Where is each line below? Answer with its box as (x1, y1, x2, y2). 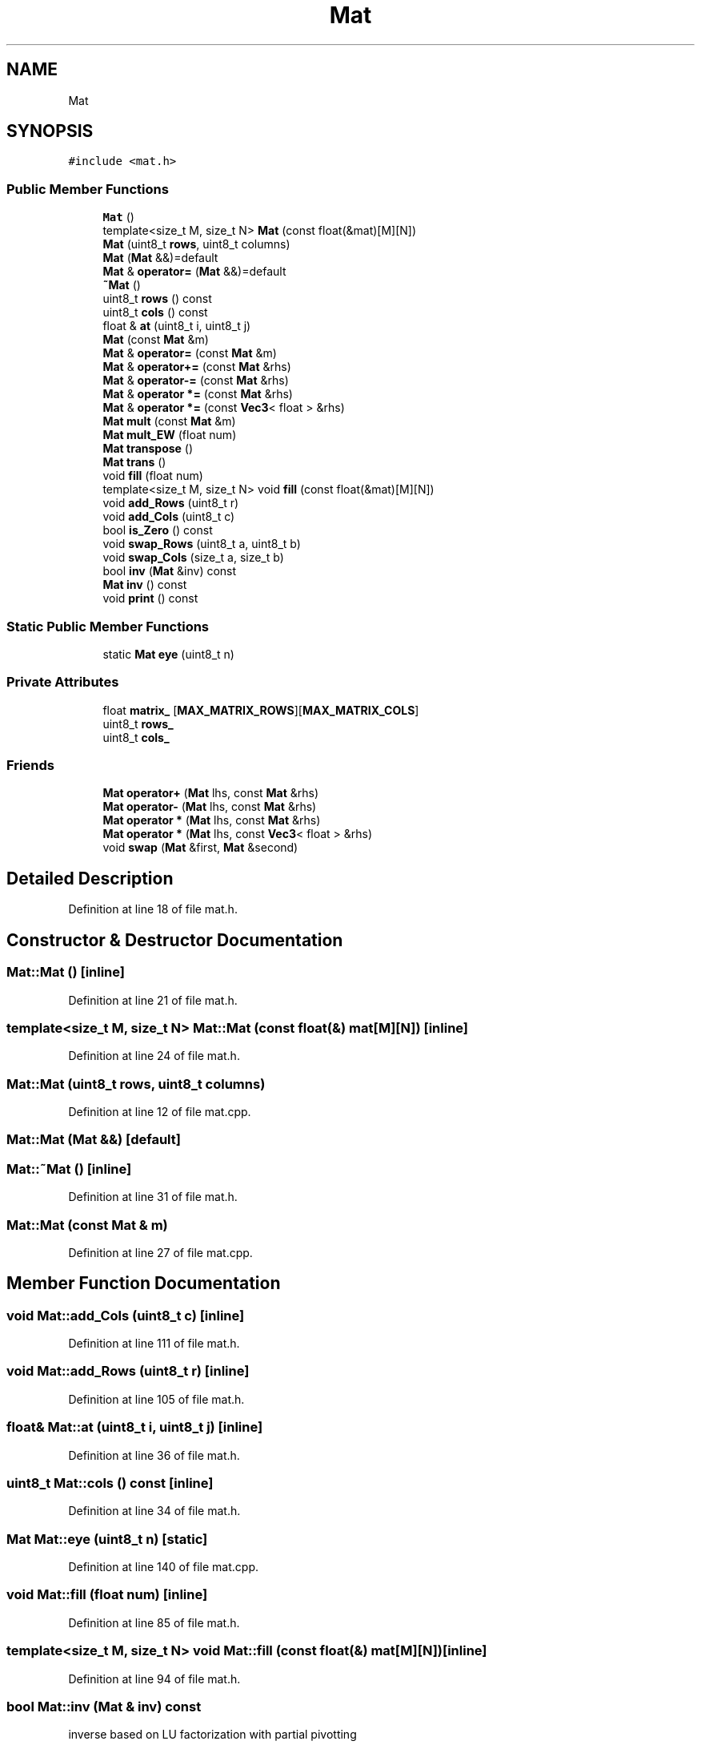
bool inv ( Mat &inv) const (102, 564, 237, 578)
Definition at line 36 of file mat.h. (68, 1448, 240, 1462)
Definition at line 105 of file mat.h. (68, 1392, 245, 1406)
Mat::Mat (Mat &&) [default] (6, 1131, 181, 1148)
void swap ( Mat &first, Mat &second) (102, 840, 298, 855)
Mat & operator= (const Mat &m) (102, 346, 277, 361)
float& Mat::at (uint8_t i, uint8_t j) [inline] (6, 1419, 263, 1436)
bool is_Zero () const (102, 523, 213, 538)
